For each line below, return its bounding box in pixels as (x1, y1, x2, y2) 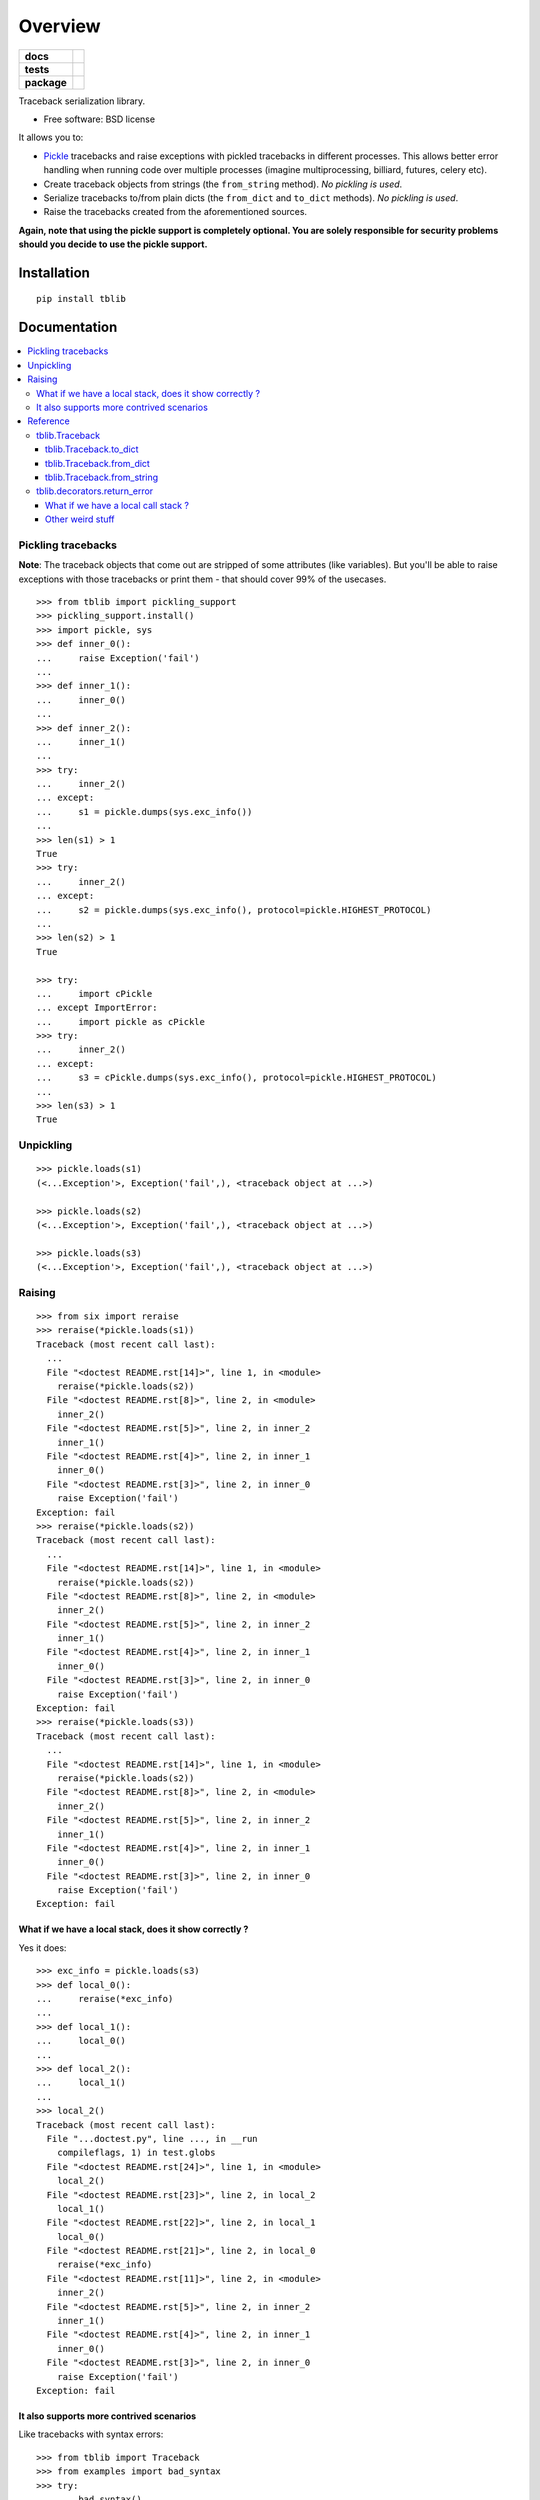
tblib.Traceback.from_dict (45, 457, 150, 469)
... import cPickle (36, 988, 153, 999)
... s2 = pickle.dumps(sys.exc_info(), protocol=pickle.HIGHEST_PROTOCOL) (36, 904, 432, 915)
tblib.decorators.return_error (36, 485, 154, 497)
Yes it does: (18, 1941, 67, 1954)
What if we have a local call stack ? (45, 499, 190, 511)
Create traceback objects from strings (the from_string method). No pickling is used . (43, 178, 403, 190)
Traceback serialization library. (18, 95, 146, 107)
